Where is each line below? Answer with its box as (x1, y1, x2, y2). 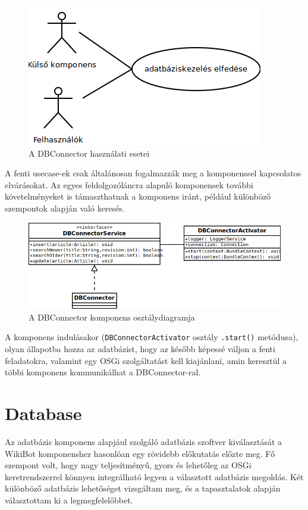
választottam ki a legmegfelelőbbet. (5, 493, 133, 506)
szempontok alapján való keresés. (5, 201, 125, 214)
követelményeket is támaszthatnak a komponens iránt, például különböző (5, 190, 271, 203)
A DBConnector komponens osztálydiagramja (29, 310, 195, 323)
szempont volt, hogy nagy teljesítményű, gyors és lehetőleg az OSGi (5, 459, 252, 471)
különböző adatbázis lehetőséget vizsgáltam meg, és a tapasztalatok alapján (5, 482, 281, 495)
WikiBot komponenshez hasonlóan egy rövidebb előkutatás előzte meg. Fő (5, 447, 275, 459)
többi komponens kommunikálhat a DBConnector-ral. (5, 366, 201, 378)
